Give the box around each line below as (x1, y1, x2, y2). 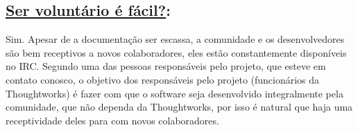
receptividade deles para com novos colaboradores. (6, 113, 219, 127)
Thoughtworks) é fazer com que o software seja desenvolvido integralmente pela (6, 86, 343, 100)
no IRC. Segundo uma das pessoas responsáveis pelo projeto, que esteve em (6, 59, 326, 73)
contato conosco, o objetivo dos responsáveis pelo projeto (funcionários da (6, 72, 320, 86)
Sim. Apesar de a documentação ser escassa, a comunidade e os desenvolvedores (6, 32, 345, 46)
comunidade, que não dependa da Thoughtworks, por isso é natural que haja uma (6, 100, 353, 114)
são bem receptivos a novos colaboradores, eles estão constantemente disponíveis (6, 45, 347, 59)
